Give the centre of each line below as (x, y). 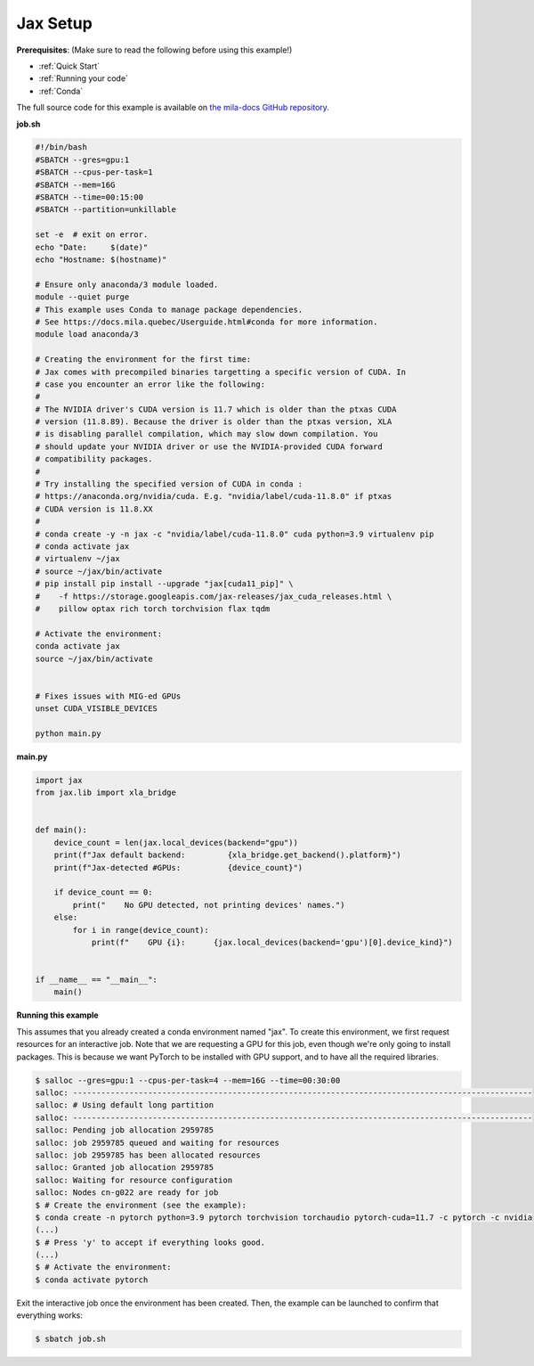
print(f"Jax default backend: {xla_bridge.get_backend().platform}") (228, 855)
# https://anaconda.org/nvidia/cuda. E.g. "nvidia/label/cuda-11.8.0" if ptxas (214, 496)
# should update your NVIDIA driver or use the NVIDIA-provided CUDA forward (209, 446)
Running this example (57, 1015)
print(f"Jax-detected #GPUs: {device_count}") (178, 867)
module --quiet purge (82, 297)
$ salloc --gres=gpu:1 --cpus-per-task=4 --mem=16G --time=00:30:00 (188, 1080)
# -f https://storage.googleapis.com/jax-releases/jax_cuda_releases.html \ (214, 596)
